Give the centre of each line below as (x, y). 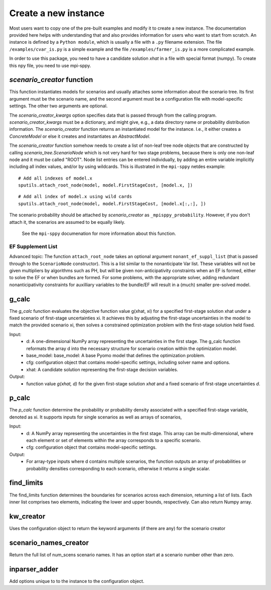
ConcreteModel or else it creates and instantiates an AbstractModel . (80, 136)
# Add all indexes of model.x (55, 178)
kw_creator (27, 516)
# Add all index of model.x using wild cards (75, 197)
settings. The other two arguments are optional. (58, 106)
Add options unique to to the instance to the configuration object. (77, 581)
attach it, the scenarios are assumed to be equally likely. (67, 222)
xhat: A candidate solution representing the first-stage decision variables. (102, 369)
